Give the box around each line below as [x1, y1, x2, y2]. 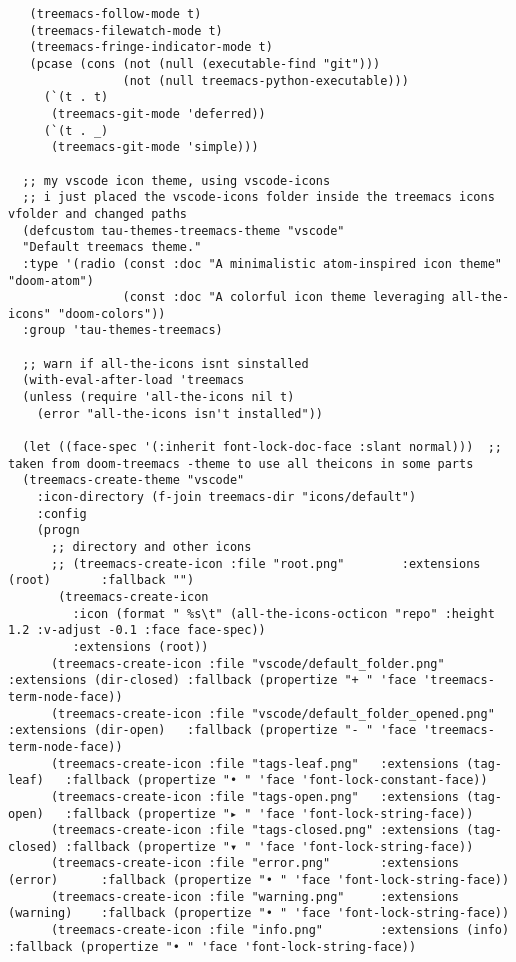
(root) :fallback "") [8, 573, 195, 588]
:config [36, 506, 87, 521]
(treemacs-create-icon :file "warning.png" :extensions [50, 889, 460, 904]
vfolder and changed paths [8, 206, 187, 221]
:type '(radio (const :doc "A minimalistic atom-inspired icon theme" [22, 256, 502, 271]
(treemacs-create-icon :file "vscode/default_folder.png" [50, 656, 445, 671]
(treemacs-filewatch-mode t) [29, 23, 223, 38]
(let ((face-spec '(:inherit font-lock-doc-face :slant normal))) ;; [22, 440, 502, 455]
